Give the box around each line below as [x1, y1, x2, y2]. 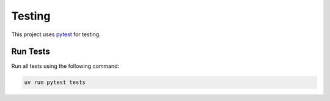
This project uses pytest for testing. [11, 31, 101, 38]
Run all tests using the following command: [11, 62, 120, 70]
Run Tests [11, 47, 50, 57]
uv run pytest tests [24, 79, 86, 86]
